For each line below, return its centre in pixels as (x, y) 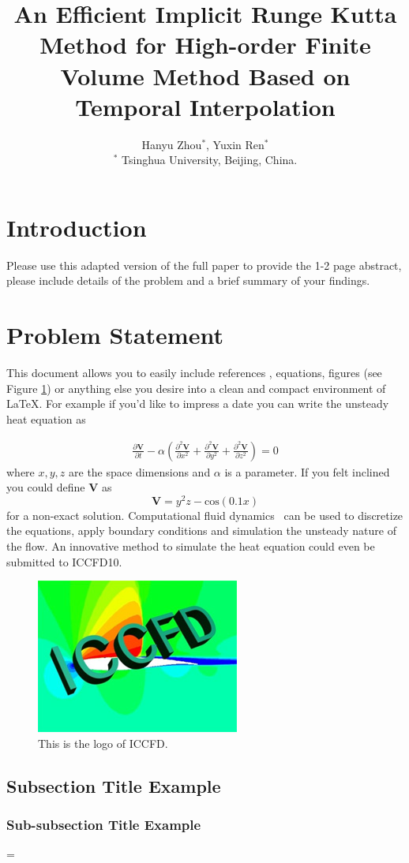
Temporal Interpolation (205, 106)
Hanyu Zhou (172, 144)
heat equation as (46, 418)
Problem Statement (115, 335)
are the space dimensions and (140, 471)
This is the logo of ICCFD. (103, 743)
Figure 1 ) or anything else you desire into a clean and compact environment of (196, 388)
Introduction (77, 227)
